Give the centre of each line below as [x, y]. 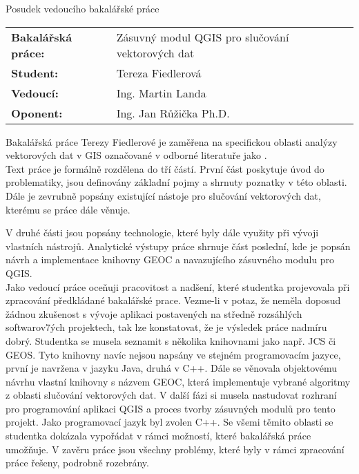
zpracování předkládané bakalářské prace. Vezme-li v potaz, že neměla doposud [173, 300]
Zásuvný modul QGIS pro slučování [203, 37]
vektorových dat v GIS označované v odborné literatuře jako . [136, 155]
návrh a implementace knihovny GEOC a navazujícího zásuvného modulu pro [170, 259]
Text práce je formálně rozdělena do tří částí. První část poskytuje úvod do [165, 168]
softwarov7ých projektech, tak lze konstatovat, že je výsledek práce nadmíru [166, 327]
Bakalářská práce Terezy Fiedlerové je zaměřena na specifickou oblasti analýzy [172, 141]
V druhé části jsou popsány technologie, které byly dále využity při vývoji [162, 233]
